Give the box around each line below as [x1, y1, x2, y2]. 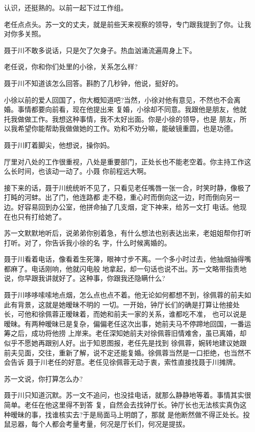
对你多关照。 [4, 28, 45, 39]
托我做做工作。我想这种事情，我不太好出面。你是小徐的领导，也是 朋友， [4, 113, 240, 124]
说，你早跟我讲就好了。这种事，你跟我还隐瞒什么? [4, 273, 165, 283]
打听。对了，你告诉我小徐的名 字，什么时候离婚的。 [4, 237, 171, 247]
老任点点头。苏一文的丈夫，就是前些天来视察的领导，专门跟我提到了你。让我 [4, 19, 251, 29]
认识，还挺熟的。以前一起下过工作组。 [4, 2, 127, 12]
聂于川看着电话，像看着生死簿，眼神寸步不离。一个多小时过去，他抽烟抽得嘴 [4, 254, 251, 264]
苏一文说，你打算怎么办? [4, 373, 83, 383]
